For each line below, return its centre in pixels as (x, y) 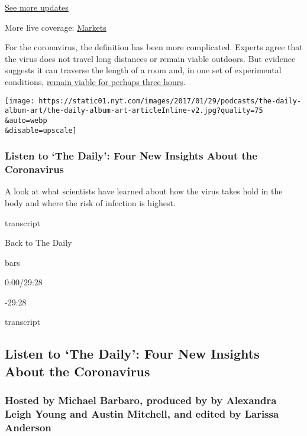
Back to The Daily (38, 243)
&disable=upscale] (41, 130)
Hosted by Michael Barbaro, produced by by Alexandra (141, 400)
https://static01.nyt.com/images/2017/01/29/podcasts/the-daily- (170, 101)
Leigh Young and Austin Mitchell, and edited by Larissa (142, 414)
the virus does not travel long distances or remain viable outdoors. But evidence (150, 58)
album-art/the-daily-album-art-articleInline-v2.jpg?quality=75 (134, 111)
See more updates (37, 7)
